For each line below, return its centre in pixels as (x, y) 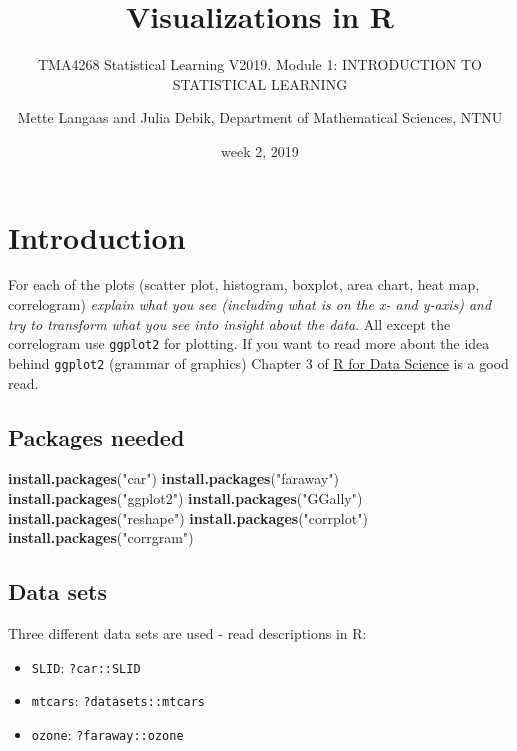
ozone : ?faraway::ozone (107, 733)
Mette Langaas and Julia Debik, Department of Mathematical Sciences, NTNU (260, 117)
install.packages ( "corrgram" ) (101, 537)
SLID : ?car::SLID (86, 666)
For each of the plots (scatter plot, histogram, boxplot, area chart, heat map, (244, 284)
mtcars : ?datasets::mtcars (118, 700)
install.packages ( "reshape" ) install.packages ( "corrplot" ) (188, 517)
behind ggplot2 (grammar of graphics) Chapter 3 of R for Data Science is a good (258, 362)
